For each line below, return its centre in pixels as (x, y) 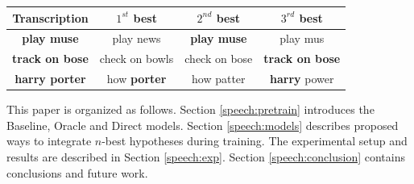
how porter (137, 79)
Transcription (50, 17)
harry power (302, 79)
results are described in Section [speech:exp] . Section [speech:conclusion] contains (206, 156)
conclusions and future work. (77, 172)
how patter (219, 79)
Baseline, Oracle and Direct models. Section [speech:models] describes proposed (203, 125)
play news (137, 38)
